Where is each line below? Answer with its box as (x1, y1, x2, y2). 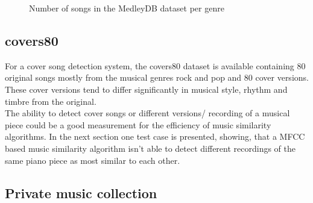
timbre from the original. (5, 95, 96, 107)
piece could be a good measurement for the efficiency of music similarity (5, 118, 271, 131)
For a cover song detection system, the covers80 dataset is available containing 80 (5, 59, 306, 72)
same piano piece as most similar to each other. (5, 154, 180, 166)
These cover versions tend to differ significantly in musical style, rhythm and (5, 83, 288, 95)
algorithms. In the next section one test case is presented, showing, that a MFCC (5, 130, 305, 143)
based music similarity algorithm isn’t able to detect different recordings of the (5, 142, 296, 154)
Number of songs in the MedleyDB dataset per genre (29, 2, 224, 14)
